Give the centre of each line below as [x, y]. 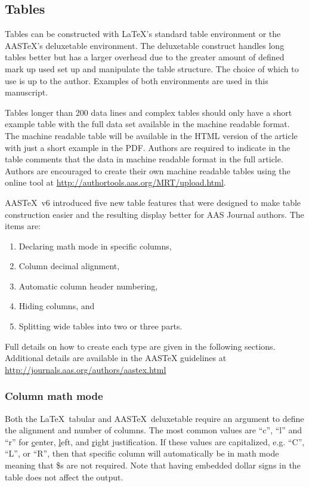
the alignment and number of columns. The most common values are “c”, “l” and [154, 430]
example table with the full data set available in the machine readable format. [147, 124]
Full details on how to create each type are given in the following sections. [140, 346]
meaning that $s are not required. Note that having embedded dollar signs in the [153, 465]
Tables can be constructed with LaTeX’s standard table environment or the [143, 34]
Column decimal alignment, [69, 266]
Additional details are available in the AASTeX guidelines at [116, 358]
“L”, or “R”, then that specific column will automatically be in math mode [142, 453]
